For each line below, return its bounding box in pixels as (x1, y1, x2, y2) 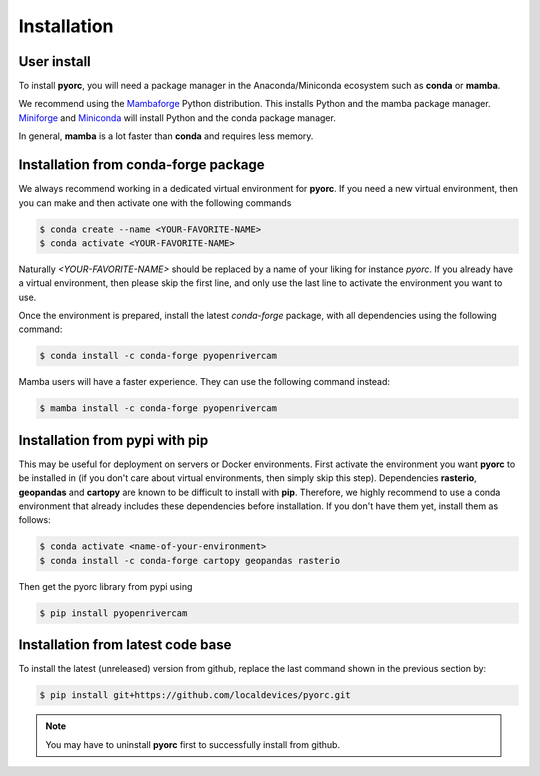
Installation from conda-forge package (18, 156, 265, 174)
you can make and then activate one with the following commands (18, 196, 292, 209)
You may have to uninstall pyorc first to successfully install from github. (45, 738, 340, 750)
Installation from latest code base (18, 636, 232, 654)
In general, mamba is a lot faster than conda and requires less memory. (18, 130, 314, 142)
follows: (18, 514, 51, 526)
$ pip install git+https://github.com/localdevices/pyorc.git (39, 690, 351, 701)
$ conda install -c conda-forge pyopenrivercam (39, 350, 277, 362)
